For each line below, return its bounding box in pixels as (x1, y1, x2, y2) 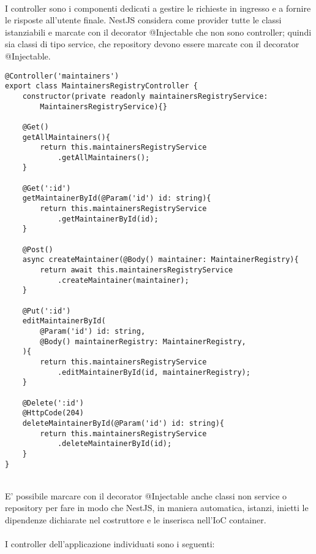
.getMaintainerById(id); (57, 214, 159, 223)
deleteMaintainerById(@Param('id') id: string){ (22, 418, 224, 428)
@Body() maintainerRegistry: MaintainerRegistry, (40, 337, 246, 346)
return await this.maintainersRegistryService (40, 266, 233, 275)
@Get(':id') (22, 183, 71, 193)
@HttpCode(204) (22, 409, 84, 418)
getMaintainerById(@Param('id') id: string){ (22, 194, 211, 203)
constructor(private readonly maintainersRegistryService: (22, 91, 268, 101)
